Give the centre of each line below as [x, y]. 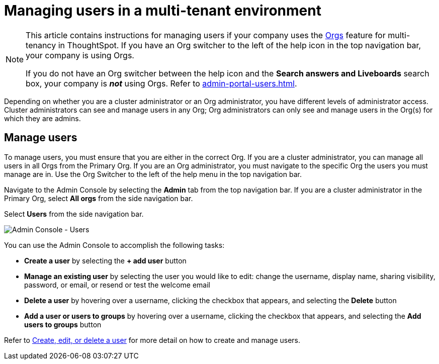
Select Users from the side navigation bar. [74, 214]
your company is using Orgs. [80, 55]
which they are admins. [42, 118]
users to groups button [63, 324]
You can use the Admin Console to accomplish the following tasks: [114, 245]
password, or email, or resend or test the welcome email [117, 285]
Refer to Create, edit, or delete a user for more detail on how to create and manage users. [152, 340]
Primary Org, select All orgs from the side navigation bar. [99, 198]
